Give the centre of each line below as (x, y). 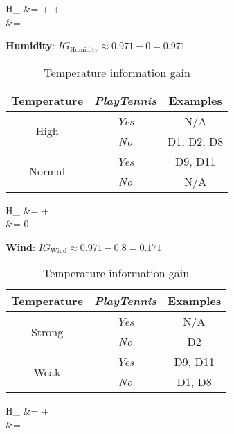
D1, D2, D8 (196, 141)
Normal (47, 171)
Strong (47, 331)
